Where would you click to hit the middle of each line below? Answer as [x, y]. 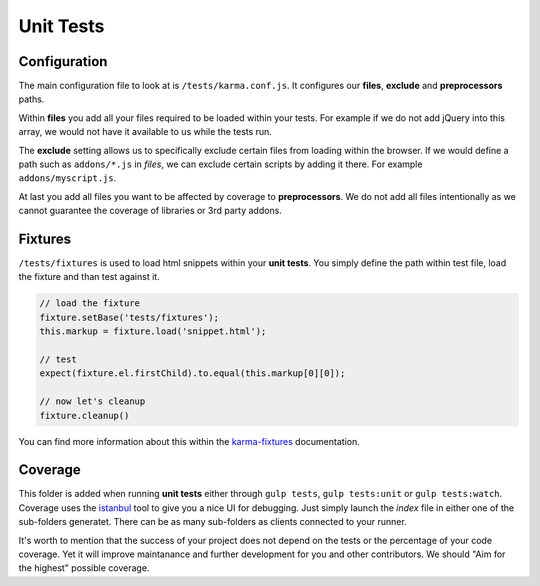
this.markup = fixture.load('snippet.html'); [153, 331]
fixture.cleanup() [84, 415]
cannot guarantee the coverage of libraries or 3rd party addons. [150, 211]
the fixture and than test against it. [89, 277]
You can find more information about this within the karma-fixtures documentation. [189, 441]
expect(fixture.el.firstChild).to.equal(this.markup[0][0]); [192, 373]
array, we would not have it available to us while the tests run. [145, 132]
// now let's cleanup [92, 401]
